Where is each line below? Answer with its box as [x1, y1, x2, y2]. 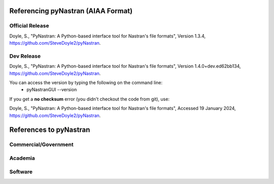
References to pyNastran [9, 126, 90, 134]
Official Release [9, 22, 49, 29]
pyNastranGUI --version [26, 87, 77, 93]
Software [9, 168, 33, 175]
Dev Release [9, 52, 41, 59]
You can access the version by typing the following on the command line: [9, 80, 162, 86]
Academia [9, 155, 36, 162]
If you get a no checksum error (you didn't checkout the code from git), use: [9, 96, 170, 102]
